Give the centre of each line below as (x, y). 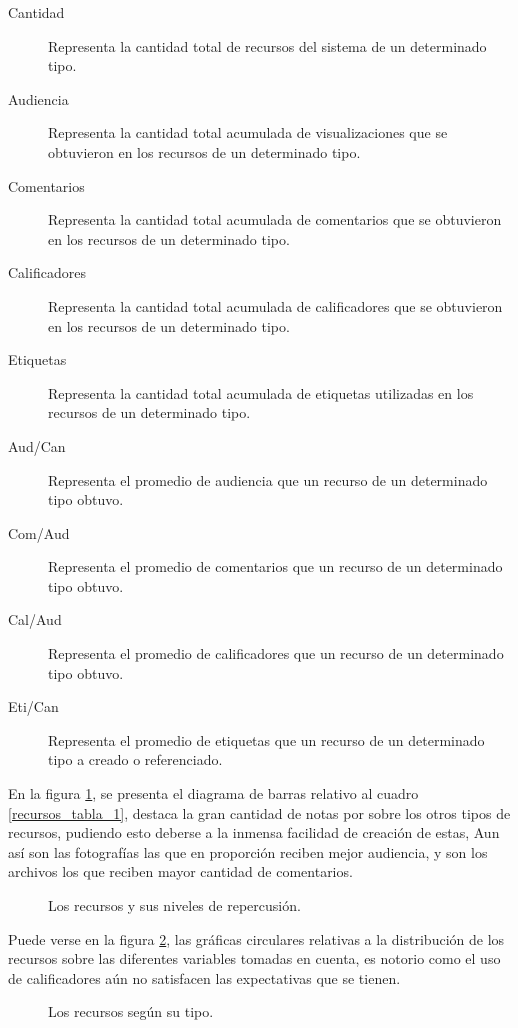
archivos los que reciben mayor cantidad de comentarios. (180, 871)
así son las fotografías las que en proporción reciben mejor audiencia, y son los (248, 851)
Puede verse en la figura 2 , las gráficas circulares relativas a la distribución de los (256, 938)
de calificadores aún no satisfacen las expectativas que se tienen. (204, 977)
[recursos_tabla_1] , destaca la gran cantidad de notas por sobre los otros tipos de (259, 812)
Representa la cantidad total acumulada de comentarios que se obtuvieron (275, 219)
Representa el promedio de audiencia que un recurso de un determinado (268, 479)
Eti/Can (33, 706)
